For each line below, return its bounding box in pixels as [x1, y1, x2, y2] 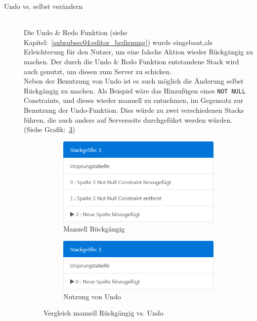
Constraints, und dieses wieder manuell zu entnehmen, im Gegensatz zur [24, 95, 244, 105]
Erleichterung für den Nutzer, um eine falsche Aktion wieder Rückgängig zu [24, 46, 253, 57]
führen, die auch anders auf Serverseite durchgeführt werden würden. [24, 114, 233, 125]
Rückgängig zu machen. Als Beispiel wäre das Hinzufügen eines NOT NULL [24, 85, 246, 95]
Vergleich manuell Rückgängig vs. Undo [43, 308, 164, 318]
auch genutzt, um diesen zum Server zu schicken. [24, 66, 171, 76]
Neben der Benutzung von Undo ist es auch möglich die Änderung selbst [24, 76, 244, 86]
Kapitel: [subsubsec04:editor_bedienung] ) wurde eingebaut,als [24, 37, 213, 47]
